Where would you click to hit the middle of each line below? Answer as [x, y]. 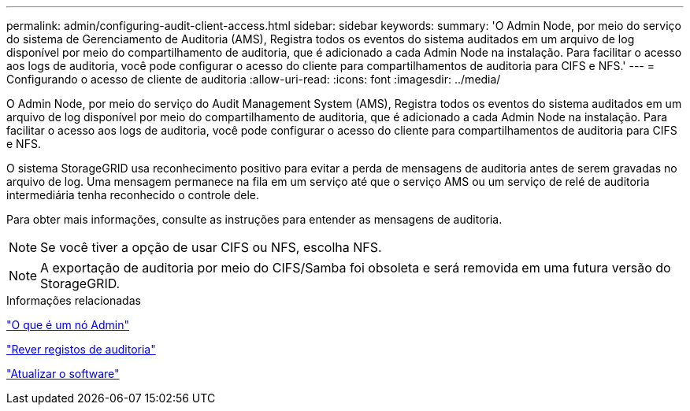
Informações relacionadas [74, 300]
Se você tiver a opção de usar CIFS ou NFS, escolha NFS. [211, 247]
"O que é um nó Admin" [68, 325]
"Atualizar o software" [63, 374]
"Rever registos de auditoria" [81, 349]
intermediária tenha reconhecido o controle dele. [133, 195]
